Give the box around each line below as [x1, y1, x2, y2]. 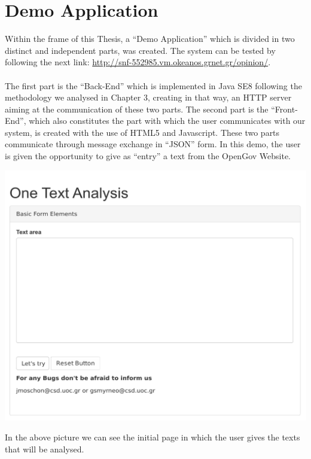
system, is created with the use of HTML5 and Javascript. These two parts [5, 126, 280, 138]
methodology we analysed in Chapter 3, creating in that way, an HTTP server [5, 91, 292, 104]
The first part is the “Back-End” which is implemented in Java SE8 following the [5, 79, 302, 92]
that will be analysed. [5, 442, 84, 455]
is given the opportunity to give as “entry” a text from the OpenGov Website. [5, 150, 291, 162]
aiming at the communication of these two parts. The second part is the [5, 102, 269, 115]
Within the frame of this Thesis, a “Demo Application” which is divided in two [5, 32, 295, 45]
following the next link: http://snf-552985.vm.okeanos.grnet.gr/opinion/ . [5, 56, 271, 68]
